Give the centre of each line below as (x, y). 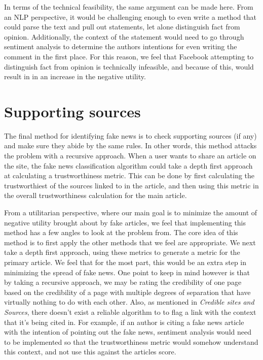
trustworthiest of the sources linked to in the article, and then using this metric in (131, 185)
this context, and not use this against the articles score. (90, 352)
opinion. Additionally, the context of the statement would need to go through (124, 36)
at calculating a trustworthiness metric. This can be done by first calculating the (129, 175)
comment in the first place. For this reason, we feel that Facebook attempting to (129, 56)
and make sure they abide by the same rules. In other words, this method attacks (130, 145)
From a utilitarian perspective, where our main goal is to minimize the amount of (131, 212)
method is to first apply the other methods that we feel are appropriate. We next (130, 242)
